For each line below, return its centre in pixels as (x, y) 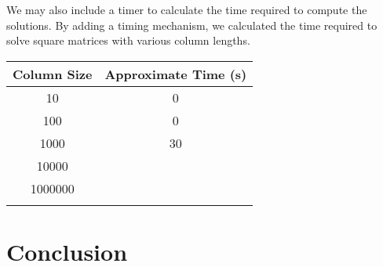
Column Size (53, 74)
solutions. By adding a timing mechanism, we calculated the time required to (192, 25)
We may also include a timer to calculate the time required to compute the (187, 9)
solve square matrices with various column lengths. (128, 40)
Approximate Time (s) (176, 74)
